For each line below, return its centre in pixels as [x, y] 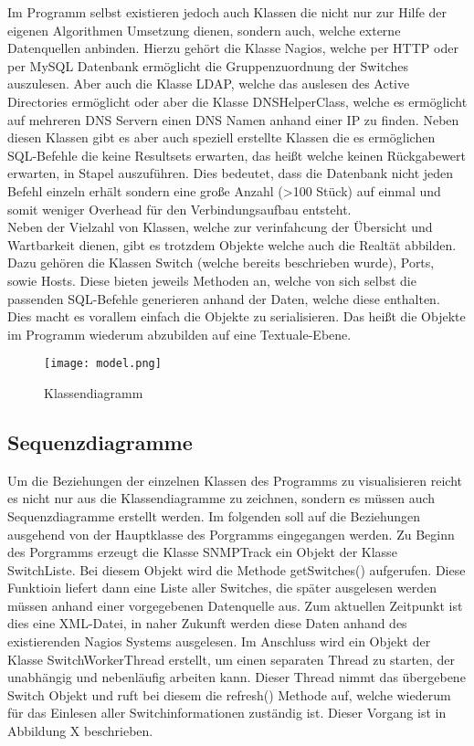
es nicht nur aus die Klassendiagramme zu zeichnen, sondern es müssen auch [221, 498]
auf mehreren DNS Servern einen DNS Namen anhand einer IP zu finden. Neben [233, 119]
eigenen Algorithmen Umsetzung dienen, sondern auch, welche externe [204, 30]
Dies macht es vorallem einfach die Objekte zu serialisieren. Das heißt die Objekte [237, 316]
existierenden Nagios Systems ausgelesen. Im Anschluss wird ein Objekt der [219, 641]
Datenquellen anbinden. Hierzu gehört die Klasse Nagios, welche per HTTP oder [233, 48]
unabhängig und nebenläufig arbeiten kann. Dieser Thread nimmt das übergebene [237, 677]
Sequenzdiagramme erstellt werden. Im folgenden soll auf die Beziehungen [214, 515]
